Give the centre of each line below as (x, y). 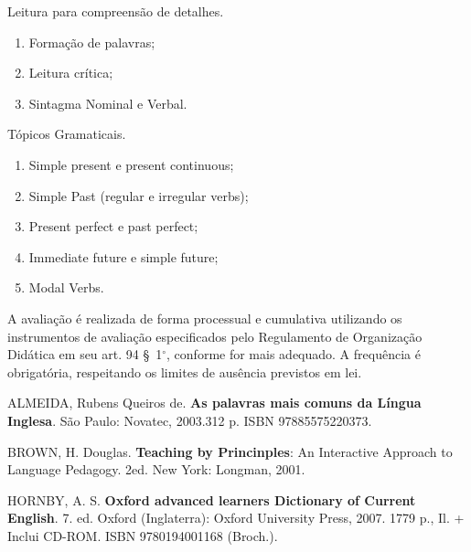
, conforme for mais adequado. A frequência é (294, 354)
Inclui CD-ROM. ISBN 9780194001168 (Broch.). (143, 535)
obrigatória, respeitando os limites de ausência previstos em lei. (185, 372)
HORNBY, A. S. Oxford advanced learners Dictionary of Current (212, 499)
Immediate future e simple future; (123, 256)
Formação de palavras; (92, 42)
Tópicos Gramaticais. (67, 134)
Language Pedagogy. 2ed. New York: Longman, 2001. (156, 469)
